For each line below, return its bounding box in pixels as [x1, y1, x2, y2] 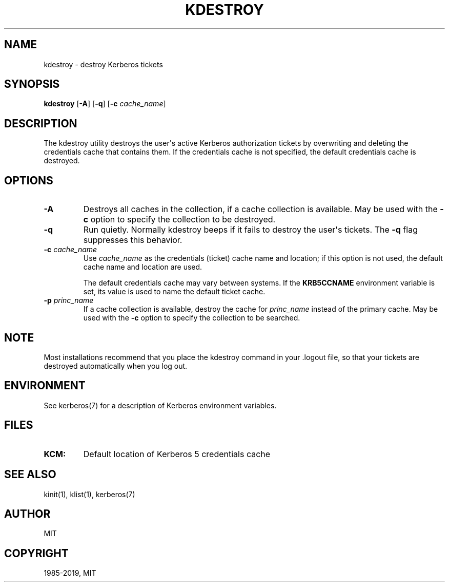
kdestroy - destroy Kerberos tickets [44, 60, 163, 69]
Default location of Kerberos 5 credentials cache [83, 448, 271, 459]
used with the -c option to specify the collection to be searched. [83, 313, 300, 323]
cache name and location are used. [83, 262, 202, 272]
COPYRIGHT [4, 546, 69, 560]
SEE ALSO [4, 468, 56, 481]
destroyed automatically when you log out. [44, 361, 188, 370]
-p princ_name [44, 296, 94, 305]
